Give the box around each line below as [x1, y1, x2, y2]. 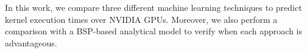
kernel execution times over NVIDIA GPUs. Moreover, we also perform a [5, 13, 278, 25]
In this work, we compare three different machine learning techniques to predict [5, 1, 302, 13]
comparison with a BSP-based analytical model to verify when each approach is [5, 25, 303, 37]
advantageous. [5, 36, 57, 49]
